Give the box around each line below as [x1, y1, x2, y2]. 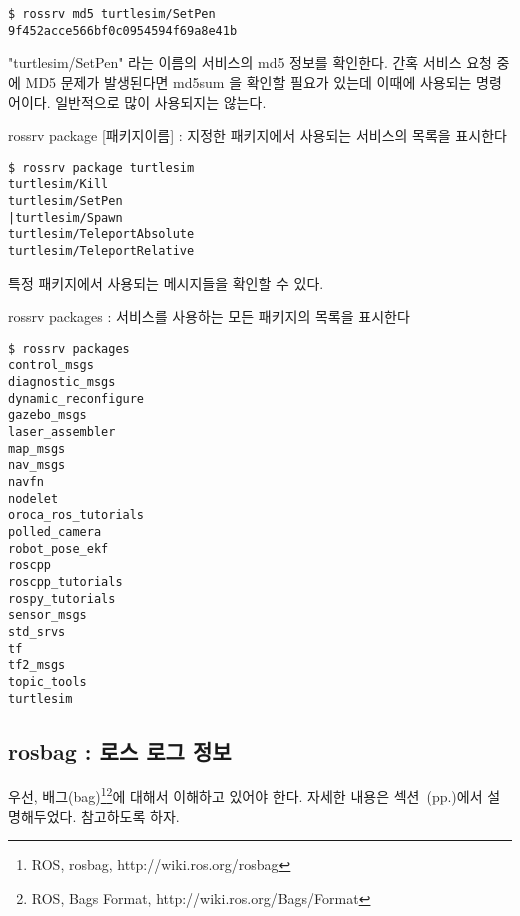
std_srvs [8, 624, 66, 639]
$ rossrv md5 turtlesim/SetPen [8, 7, 216, 21]
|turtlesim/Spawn [8, 210, 123, 225]
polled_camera [8, 525, 102, 540]
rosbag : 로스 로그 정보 [8, 735, 232, 766]
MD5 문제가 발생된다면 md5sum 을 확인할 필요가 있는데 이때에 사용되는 [25, 71, 472, 92]
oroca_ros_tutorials [8, 508, 145, 523]
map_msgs [8, 441, 66, 456]
